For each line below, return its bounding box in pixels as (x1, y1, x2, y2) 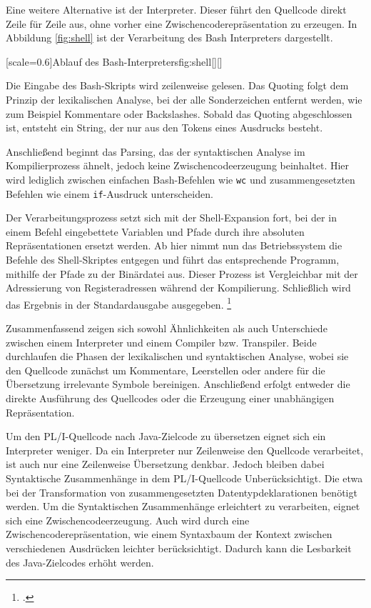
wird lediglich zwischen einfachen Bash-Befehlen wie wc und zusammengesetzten (6, 171, 355, 186)
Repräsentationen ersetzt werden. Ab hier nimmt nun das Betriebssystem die (6, 238, 342, 253)
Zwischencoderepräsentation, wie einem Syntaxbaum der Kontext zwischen (6, 527, 332, 542)
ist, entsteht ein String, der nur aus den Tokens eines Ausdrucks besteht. (6, 120, 323, 135)
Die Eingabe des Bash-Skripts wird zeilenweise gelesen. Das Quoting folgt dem (6, 78, 349, 93)
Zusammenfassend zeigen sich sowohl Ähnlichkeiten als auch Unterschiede (6, 321, 327, 336)
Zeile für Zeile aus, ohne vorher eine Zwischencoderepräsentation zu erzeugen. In (6, 16, 357, 31)
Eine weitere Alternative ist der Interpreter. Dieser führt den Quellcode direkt (6, 2, 347, 16)
